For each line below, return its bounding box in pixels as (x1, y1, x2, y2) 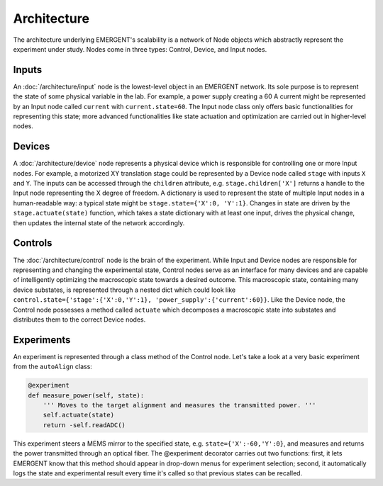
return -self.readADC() (43, 421, 126, 429)
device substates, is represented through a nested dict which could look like (13, 286, 236, 294)
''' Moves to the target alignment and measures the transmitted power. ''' (43, 401, 316, 409)
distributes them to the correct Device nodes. (13, 315, 146, 324)
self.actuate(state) (43, 411, 115, 419)
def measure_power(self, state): (28, 391, 145, 400)
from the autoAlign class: (13, 362, 92, 371)
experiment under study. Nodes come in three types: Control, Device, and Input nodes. (13, 45, 267, 53)
